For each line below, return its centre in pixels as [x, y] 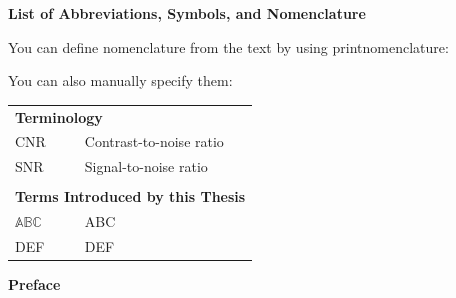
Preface [34, 284]
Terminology [59, 116]
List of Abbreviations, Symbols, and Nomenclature [187, 13]
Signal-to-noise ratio [146, 166]
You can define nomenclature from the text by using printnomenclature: [228, 46]
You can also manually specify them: [120, 80]
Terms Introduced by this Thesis [130, 196]
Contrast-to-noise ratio [154, 141]
